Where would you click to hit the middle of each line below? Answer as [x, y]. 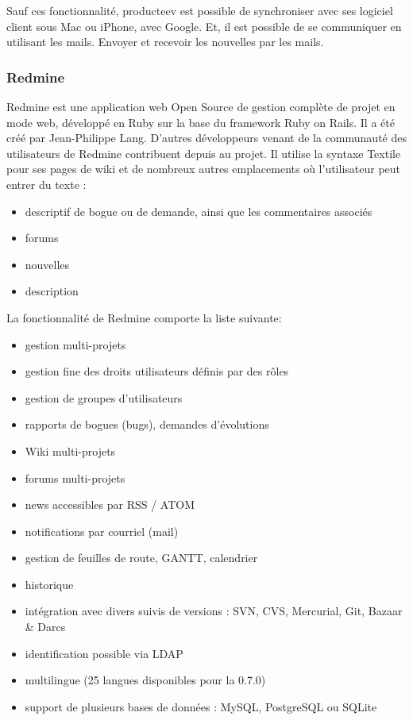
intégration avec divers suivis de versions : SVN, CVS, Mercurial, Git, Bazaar [214, 611]
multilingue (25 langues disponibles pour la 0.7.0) [145, 680]
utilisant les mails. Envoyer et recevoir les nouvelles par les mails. [165, 42]
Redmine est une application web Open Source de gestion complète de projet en [201, 106]
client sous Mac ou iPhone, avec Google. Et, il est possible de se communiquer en [204, 26]
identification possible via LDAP [104, 653]
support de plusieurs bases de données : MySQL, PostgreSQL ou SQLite [201, 706]
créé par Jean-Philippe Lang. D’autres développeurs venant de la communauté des [206, 138]
